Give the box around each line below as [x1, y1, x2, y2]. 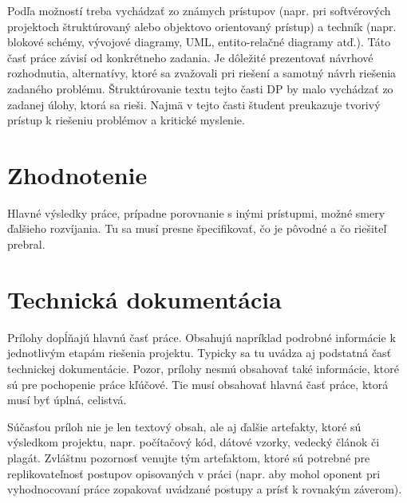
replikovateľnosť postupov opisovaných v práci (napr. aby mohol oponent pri [7, 465, 381, 481]
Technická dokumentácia [7, 282, 282, 315]
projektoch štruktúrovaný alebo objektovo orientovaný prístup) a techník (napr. [7, 18, 397, 34]
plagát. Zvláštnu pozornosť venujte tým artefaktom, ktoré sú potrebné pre [7, 449, 370, 466]
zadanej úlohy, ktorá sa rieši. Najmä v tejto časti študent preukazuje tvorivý [7, 96, 381, 112]
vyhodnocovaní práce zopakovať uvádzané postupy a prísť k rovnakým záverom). [7, 481, 402, 497]
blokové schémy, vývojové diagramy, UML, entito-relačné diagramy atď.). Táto [7, 33, 391, 50]
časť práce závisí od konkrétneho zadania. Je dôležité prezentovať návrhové [7, 49, 373, 65]
